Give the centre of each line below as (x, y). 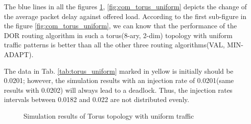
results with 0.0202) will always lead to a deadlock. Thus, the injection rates (118, 90)
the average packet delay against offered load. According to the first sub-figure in (125, 16)
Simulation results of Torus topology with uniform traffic (109, 115)
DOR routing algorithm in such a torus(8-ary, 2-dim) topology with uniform (118, 35)
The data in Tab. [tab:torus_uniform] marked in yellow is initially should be (119, 71)
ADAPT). (19, 54)
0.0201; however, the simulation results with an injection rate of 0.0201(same (119, 80)
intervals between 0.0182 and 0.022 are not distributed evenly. (97, 99)
